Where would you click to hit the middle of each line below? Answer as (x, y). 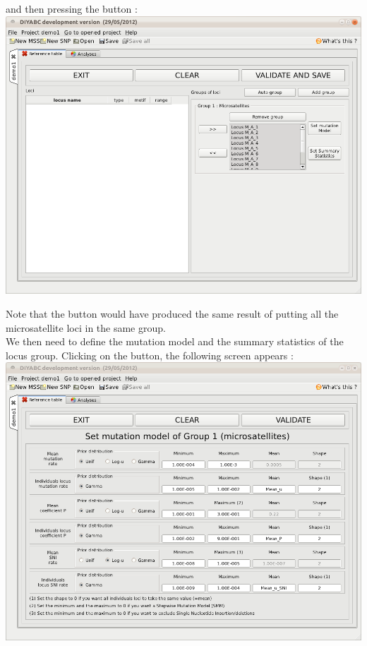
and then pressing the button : (72, 8)
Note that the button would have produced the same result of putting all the (172, 314)
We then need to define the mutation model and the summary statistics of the (175, 341)
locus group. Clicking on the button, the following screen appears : (150, 355)
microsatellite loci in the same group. (86, 327)
